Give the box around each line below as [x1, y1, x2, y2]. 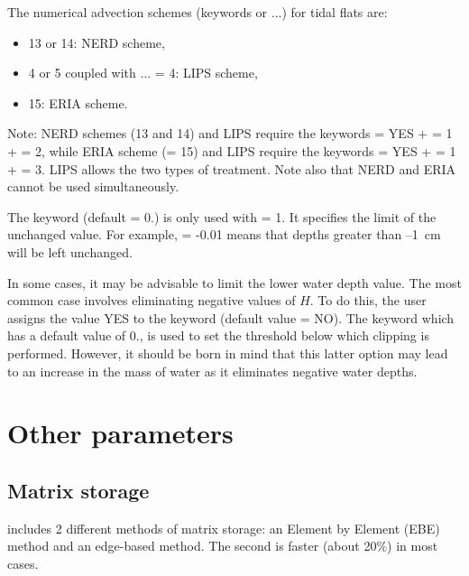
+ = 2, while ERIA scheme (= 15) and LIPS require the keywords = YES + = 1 [7, 141, 456, 160]
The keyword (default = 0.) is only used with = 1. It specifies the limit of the [7, 207, 437, 226]
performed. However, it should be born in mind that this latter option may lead [7, 343, 448, 362]
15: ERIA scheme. [28, 93, 128, 112]
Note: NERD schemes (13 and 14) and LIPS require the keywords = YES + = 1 [7, 124, 453, 143]
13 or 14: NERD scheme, [28, 33, 165, 51]
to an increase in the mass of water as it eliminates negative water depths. [7, 361, 418, 380]
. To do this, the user [309, 291, 427, 310]
